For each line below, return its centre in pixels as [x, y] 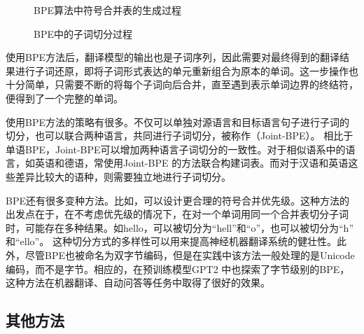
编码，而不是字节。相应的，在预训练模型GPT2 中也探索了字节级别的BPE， [178, 269]
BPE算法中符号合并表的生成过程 [107, 10]
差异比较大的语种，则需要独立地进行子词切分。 [123, 176]
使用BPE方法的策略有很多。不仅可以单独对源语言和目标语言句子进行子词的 [177, 121]
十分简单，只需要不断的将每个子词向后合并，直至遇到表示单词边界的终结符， [182, 84]
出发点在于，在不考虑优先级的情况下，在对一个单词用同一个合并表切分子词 [177, 214]
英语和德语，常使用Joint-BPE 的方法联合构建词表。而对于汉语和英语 [191, 163]
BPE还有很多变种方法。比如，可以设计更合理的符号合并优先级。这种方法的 [177, 200]
